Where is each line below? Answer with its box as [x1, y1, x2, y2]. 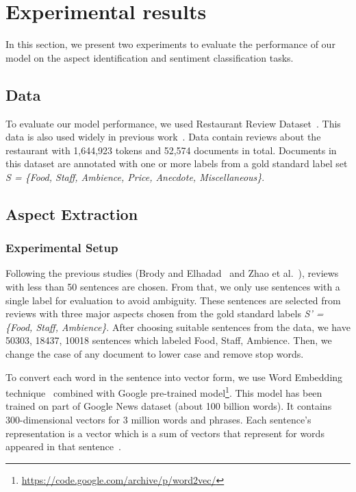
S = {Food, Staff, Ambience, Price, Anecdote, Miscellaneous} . [5, 169, 265, 184]
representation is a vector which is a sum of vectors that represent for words [5, 426, 325, 440]
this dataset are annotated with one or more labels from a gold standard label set [5, 156, 348, 171]
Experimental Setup [5, 239, 118, 256]
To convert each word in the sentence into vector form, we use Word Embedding [5, 369, 343, 384]
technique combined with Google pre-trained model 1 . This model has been [5, 384, 322, 399]
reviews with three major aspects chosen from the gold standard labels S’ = [5, 306, 324, 321]
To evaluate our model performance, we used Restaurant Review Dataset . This [5, 116, 341, 130]
